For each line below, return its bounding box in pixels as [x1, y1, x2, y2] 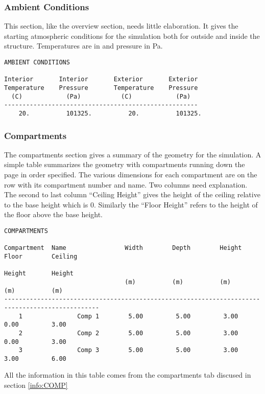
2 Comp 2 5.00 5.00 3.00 [18, 329, 238, 337]
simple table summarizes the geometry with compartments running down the [4, 159, 245, 170]
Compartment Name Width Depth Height [4, 244, 242, 252]
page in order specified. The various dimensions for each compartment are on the [4, 169, 257, 179]
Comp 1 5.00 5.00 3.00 [77, 312, 238, 320]
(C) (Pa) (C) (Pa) [11, 92, 191, 100]
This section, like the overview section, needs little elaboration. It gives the [4, 20, 238, 31]
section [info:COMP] [4, 380, 68, 390]
